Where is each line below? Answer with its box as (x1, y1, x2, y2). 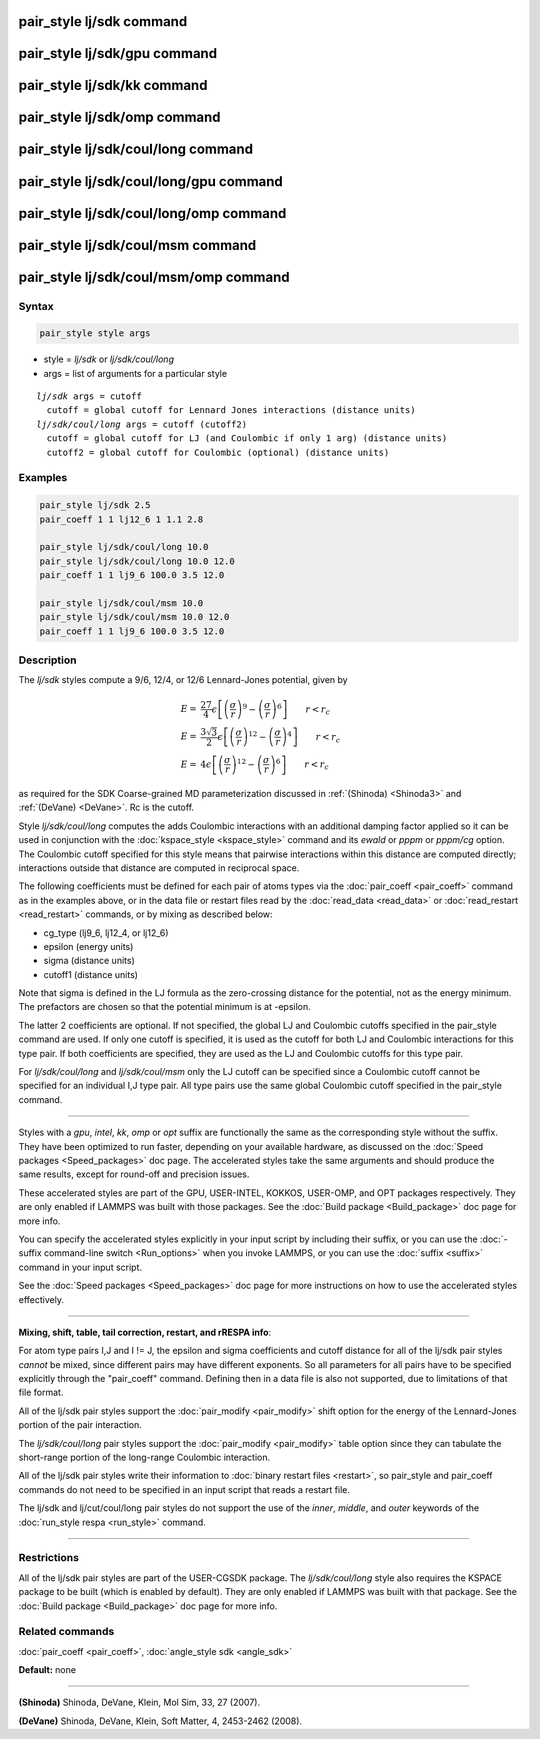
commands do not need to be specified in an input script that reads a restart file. (18, 1483, 350, 1495)
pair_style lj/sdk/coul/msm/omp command (18, 268, 290, 285)
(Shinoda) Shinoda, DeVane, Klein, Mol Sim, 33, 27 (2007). (18, 1696, 260, 1709)
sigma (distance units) (43, 955, 135, 967)
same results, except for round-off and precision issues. (18, 1168, 250, 1180)
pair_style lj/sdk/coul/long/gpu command (18, 173, 284, 190)
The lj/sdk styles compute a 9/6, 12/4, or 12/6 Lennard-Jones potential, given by (18, 674, 349, 686)
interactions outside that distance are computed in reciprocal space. (18, 861, 300, 874)
